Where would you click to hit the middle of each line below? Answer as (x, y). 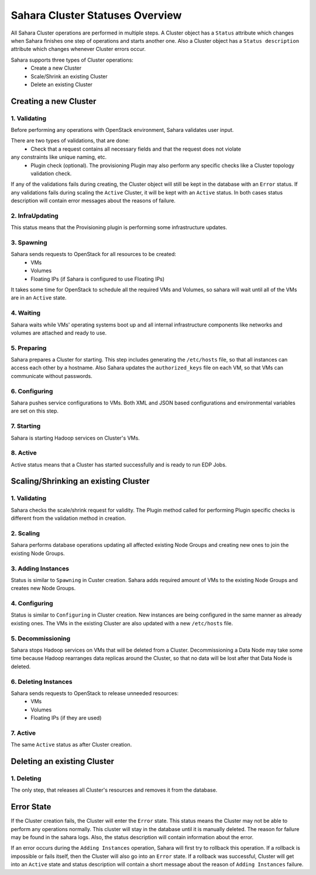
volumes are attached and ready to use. (59, 333)
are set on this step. (35, 411)
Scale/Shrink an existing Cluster (69, 76)
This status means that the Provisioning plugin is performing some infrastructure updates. (119, 227)
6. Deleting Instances (42, 682)
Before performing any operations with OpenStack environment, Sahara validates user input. (122, 130)
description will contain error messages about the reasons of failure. (93, 201)
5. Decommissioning (41, 638)
